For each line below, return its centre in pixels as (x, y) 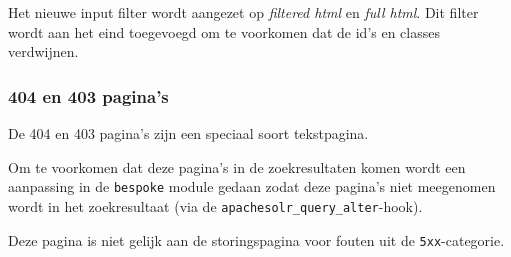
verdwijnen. (43, 51)
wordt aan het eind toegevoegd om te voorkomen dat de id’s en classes (224, 31)
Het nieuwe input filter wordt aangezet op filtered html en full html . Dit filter (243, 12)
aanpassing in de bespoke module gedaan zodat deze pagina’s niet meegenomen (252, 186)
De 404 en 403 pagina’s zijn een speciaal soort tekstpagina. (188, 133)
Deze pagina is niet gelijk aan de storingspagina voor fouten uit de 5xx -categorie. (256, 239)
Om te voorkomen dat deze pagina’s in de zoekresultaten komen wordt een (237, 166)
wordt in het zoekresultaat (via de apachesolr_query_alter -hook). (215, 205)
